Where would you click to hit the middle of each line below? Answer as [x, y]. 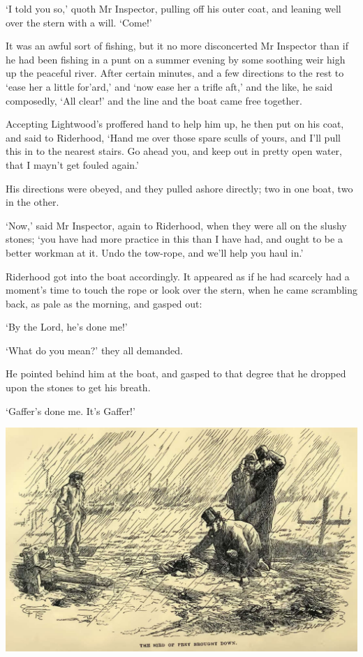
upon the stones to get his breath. [78, 387]
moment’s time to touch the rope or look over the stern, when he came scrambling [181, 290]
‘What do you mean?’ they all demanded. [94, 350]
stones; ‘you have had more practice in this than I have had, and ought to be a [174, 239]
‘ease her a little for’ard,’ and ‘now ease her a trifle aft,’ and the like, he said [169, 86]
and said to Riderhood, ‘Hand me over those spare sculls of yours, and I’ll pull [173, 137]
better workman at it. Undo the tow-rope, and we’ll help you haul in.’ [155, 252]
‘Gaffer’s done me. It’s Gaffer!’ [71, 410]
